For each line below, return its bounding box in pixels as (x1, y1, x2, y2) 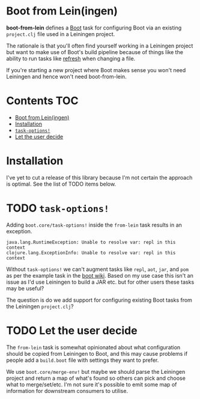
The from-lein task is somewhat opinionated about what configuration (6, 344, 181, 351)
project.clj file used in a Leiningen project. (6, 30, 115, 37)
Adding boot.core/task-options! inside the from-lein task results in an (6, 221, 182, 228)
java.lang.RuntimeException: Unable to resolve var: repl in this (6, 239, 176, 245)
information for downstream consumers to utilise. (6, 387, 128, 394)
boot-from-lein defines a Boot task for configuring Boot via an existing (6, 24, 182, 31)
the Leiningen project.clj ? (6, 302, 74, 310)
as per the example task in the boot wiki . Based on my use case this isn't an (6, 272, 193, 279)
